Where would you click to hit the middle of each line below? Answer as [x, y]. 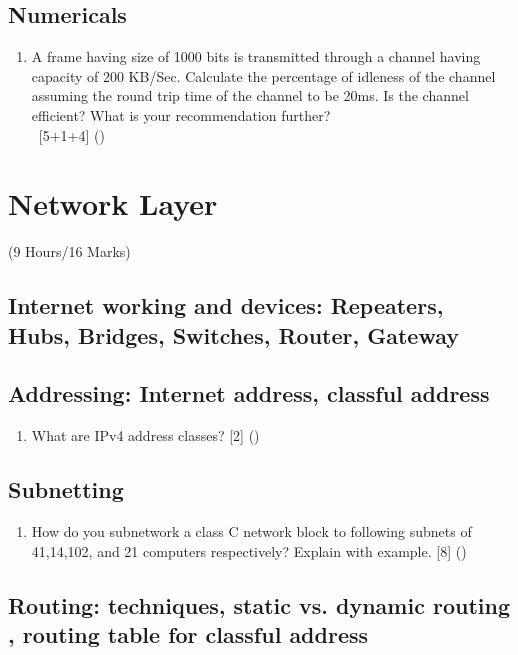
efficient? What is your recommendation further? [181, 114]
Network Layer [113, 203]
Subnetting [66, 489]
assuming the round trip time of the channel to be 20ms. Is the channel [250, 95]
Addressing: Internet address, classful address [249, 393]
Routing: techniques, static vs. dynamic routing [259, 604]
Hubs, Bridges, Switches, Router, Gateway [233, 334]
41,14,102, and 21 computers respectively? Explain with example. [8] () [249, 550]
